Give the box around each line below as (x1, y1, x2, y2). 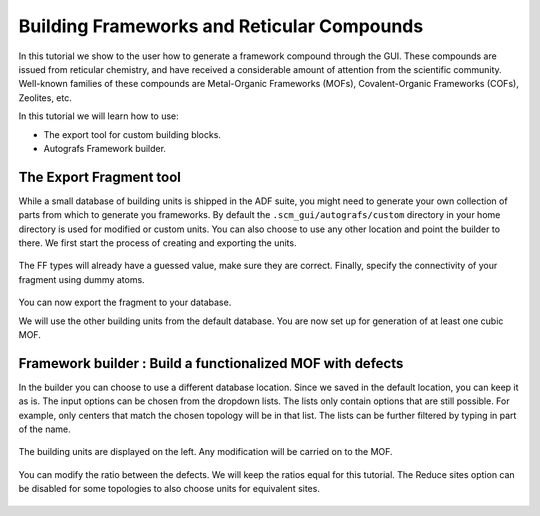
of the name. (18, 423, 72, 435)
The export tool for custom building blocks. (43, 128, 222, 140)
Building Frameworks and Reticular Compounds (18, 15, 424, 37)
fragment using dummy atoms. (18, 273, 145, 285)
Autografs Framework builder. (43, 142, 167, 154)
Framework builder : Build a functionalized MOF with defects (18, 355, 404, 372)
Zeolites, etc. (18, 91, 72, 104)
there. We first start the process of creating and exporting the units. (18, 236, 297, 249)
